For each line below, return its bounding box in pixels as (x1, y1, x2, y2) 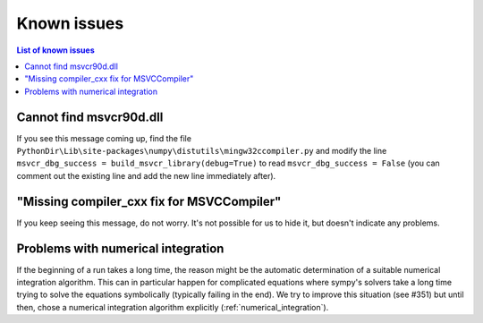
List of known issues (16, 45, 96, 55)
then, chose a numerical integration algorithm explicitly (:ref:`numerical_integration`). (16, 302, 329, 312)
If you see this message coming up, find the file (16, 132, 192, 143)
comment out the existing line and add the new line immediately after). (16, 170, 276, 181)
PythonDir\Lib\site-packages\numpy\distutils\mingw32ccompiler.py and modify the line (16, 146, 387, 157)
